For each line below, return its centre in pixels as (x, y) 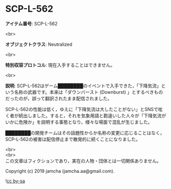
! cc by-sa (15, 181)
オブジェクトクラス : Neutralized (39, 44)
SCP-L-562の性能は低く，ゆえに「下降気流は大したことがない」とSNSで (82, 109)
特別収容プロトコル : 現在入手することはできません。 (60, 65)
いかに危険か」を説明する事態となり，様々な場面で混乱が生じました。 (79, 122)
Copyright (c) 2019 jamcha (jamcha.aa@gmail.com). (60, 171)
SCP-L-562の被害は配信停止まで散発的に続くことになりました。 (73, 139)
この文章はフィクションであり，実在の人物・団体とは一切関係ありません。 (83, 160)
